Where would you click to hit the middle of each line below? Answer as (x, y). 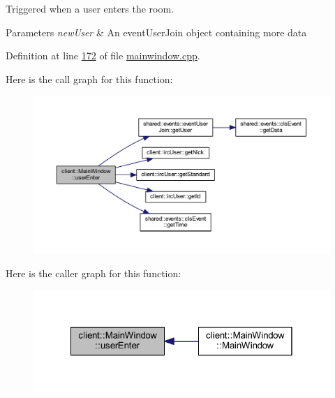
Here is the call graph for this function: (89, 79)
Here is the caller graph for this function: (94, 273)
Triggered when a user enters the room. (90, 8)
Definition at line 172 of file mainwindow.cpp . (103, 56)
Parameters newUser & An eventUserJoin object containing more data (156, 32)
